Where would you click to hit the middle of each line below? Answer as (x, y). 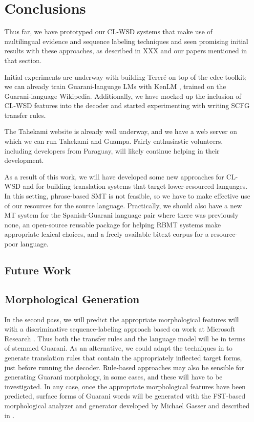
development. (24, 160)
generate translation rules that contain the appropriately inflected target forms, (123, 357)
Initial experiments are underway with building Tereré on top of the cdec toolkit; (126, 77)
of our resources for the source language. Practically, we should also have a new (123, 205)
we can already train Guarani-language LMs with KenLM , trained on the (115, 86)
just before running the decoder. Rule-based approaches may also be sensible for (124, 367)
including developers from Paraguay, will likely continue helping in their (112, 150)
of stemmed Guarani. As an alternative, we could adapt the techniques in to (118, 348)
